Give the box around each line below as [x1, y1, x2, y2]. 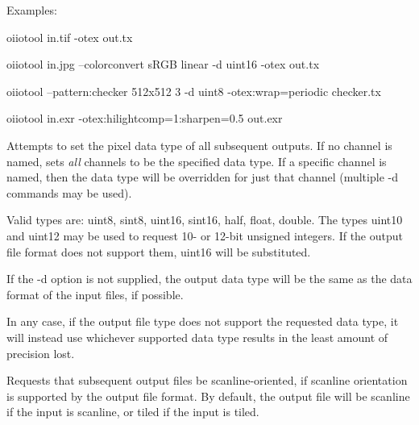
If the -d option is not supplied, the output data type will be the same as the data [6, 270, 413, 287]
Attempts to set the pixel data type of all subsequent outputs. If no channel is [6, 136, 392, 153]
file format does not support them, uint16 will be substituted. [6, 243, 311, 260]
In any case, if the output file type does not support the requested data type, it [6, 313, 399, 330]
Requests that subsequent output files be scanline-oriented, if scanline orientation [6, 372, 408, 389]
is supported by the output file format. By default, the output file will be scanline [6, 387, 410, 404]
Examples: [6, 2, 57, 18]
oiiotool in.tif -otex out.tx [6, 28, 133, 45]
